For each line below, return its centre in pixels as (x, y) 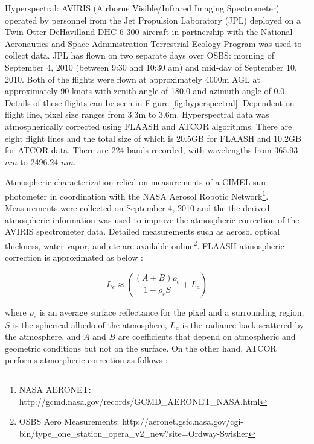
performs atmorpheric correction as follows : (86, 360)
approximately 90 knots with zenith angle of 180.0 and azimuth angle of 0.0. (146, 91)
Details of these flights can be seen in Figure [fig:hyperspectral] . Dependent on (150, 102)
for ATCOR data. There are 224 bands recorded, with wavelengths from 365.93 (152, 150)
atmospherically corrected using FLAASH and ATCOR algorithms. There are (149, 126)
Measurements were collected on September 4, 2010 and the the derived (137, 208)
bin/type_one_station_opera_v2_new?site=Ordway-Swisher (133, 433)
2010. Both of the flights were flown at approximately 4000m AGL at (133, 79)
